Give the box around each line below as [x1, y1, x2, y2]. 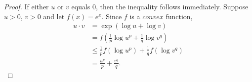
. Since [101, 11, 122, 21]
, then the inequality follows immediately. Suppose [96, 1, 249, 11]
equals [71, 1, 90, 11]
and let [43, 11, 65, 21]
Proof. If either [4, 1, 49, 11]
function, [166, 11, 193, 21]
